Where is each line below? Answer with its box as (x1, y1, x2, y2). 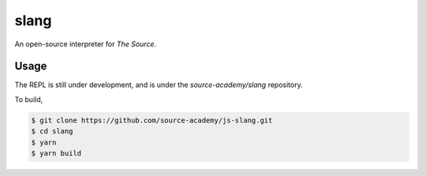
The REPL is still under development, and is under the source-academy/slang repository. (14, 80, 303, 90)
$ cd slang (31, 126, 73, 136)
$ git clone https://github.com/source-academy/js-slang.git (31, 115, 273, 125)
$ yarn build (31, 149, 82, 157)
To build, (14, 94, 43, 104)
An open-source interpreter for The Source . (14, 39, 157, 49)
